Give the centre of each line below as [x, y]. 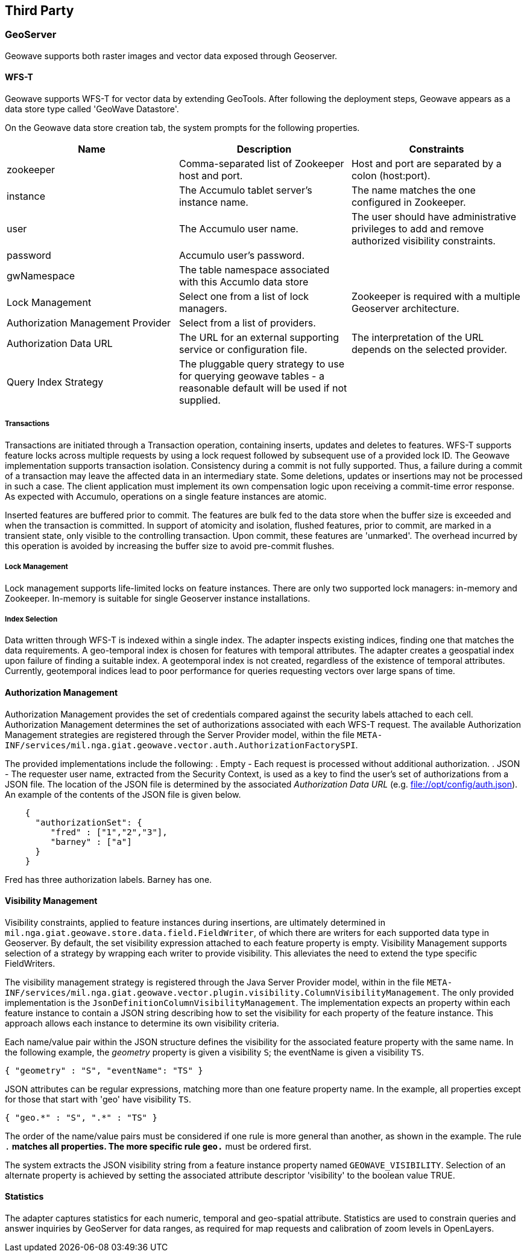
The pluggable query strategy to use [261, 364]
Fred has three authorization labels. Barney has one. [109, 879]
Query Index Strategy [55, 382]
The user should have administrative [434, 217]
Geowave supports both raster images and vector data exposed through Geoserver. [171, 56]
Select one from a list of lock [244, 297]
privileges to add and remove [418, 229]
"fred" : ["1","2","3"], [109, 832]
